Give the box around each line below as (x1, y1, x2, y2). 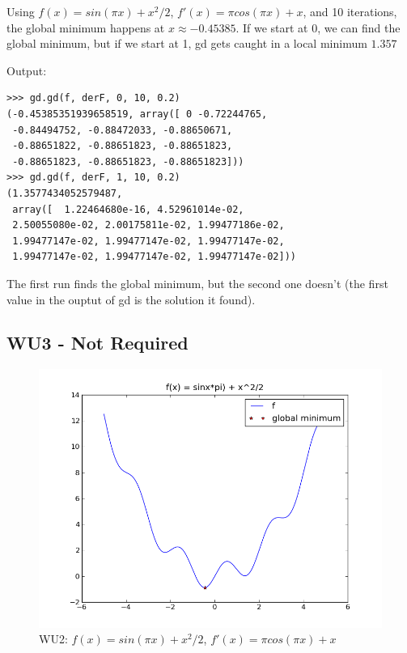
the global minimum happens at (6, 19, 165, 36)
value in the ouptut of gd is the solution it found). (6, 290, 256, 307)
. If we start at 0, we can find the (235, 19, 401, 36)
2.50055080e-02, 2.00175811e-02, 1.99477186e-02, (12, 219, 285, 231)
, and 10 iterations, (303, 3, 397, 19)
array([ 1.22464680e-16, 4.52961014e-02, (12, 203, 244, 215)
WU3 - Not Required (6, 330, 189, 355)
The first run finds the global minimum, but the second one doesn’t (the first (6, 274, 388, 291)
